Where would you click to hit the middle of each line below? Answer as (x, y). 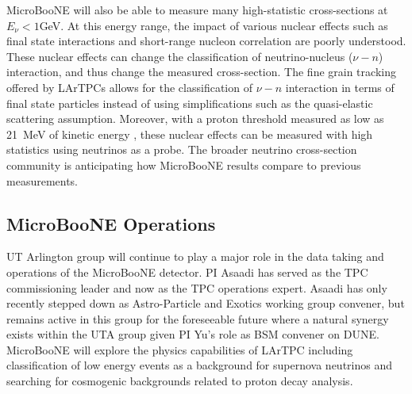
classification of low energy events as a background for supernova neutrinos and (199, 365)
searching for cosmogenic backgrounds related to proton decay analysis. (180, 381)
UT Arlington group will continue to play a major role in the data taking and (195, 256)
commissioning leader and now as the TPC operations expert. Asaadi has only (197, 287)
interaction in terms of (340, 87)
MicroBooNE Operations (111, 223)
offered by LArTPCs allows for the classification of (129, 87)
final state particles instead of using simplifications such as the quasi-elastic (190, 103)
